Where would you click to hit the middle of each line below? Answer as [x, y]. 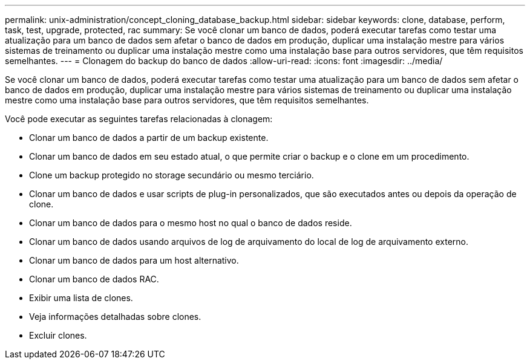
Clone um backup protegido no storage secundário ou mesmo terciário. [172, 175]
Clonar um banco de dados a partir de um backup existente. [149, 138]
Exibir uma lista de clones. [81, 298]
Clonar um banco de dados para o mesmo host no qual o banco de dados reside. [191, 223]
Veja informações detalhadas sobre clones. [115, 317]
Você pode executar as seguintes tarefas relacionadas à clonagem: [139, 119]
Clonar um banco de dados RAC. [94, 279]
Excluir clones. [58, 335]
